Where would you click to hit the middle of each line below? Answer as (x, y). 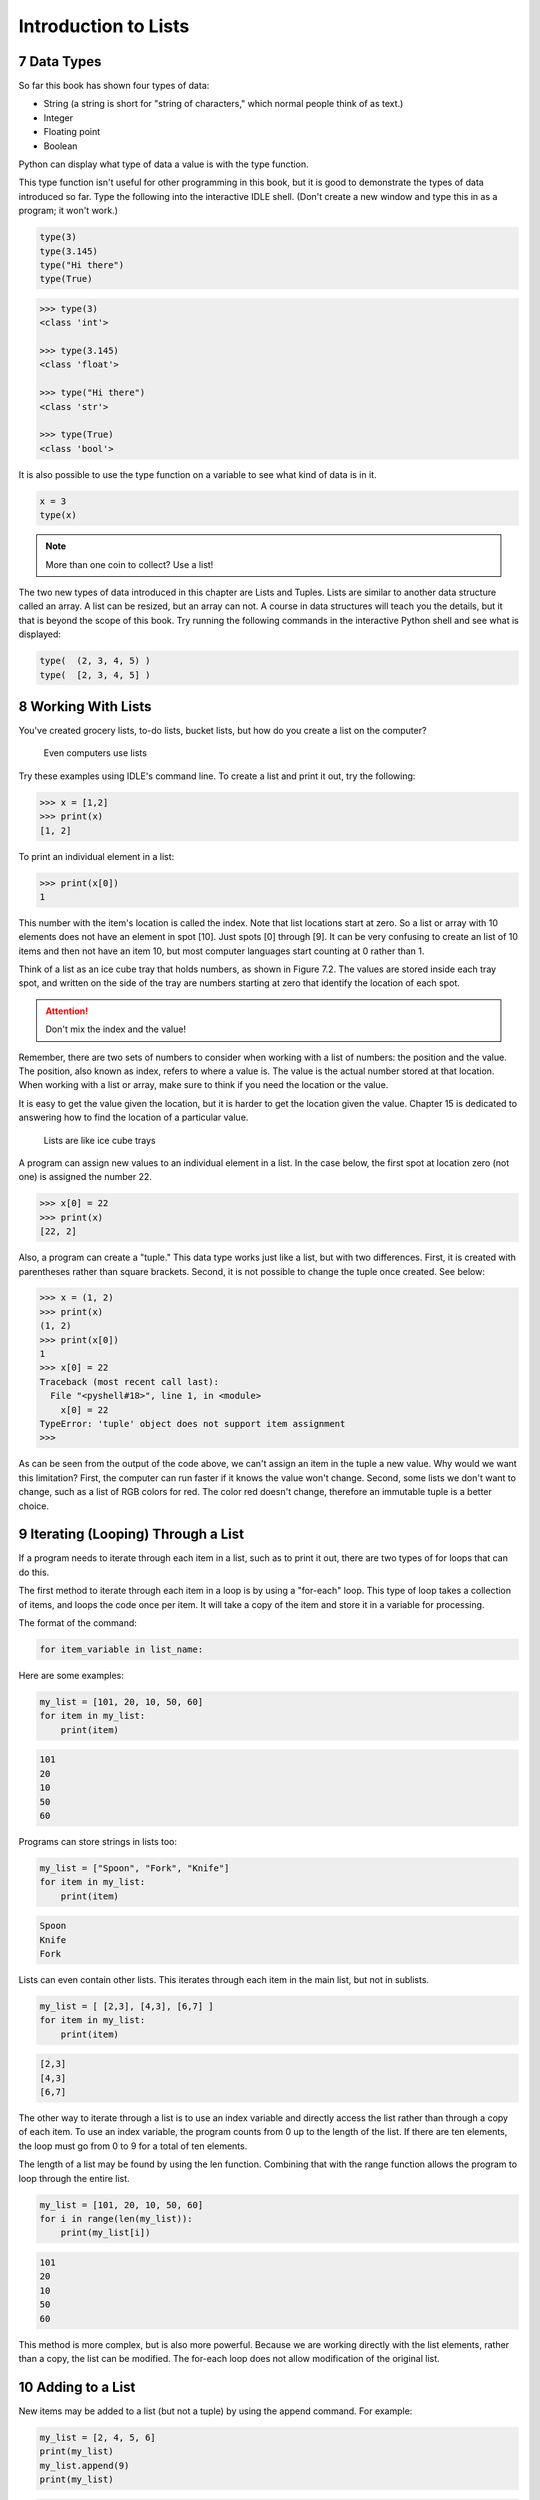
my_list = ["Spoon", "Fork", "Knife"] (134, 1868)
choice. (34, 1506)
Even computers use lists (95, 753)
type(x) (58, 515)
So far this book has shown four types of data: (114, 86)
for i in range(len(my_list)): (116, 2219)
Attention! (67, 1011)
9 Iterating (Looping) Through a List (131, 1534)
